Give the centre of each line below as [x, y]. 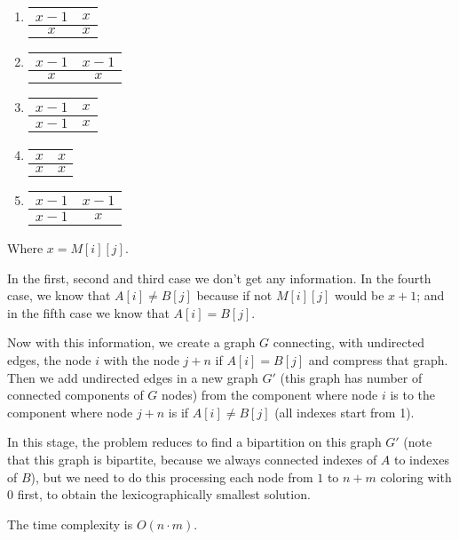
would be [360, 295]
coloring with [416, 476]
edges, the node [49, 359]
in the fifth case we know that [88, 312]
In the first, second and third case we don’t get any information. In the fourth [219, 278]
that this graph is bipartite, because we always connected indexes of [192, 459]
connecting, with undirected [349, 342]
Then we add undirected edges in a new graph [133, 377]
